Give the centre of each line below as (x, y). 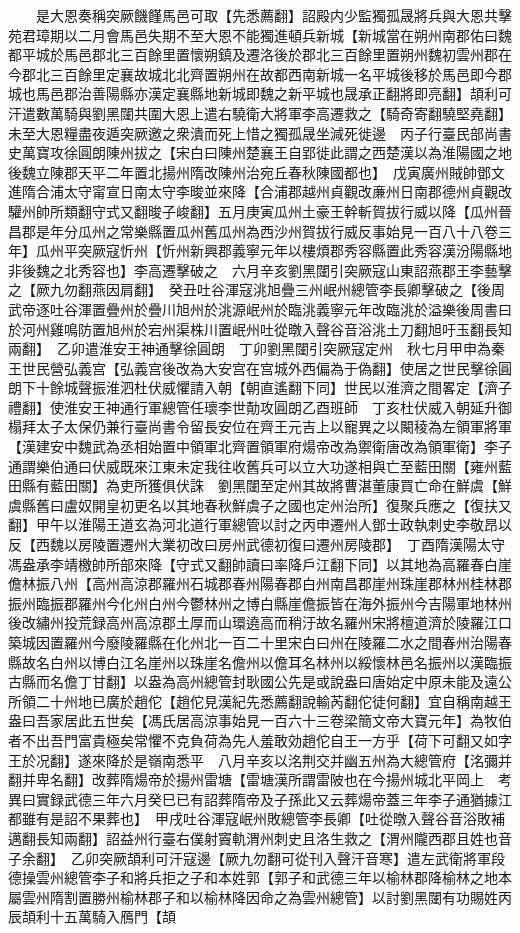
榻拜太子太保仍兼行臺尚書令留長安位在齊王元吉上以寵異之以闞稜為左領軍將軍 (260, 426)
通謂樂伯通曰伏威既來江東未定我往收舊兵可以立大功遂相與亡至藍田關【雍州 (253, 465)
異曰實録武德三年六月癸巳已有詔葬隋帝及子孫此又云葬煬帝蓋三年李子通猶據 (253, 798)
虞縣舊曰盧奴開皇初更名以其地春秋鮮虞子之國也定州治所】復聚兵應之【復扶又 (260, 504)
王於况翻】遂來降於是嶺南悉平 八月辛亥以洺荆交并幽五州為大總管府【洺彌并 (260, 759)
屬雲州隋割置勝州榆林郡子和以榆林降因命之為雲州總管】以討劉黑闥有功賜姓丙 (260, 896)
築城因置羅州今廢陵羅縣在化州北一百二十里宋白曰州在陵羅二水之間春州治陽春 (260, 642)
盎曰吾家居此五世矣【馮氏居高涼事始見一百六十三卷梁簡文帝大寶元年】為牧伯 (260, 720)
